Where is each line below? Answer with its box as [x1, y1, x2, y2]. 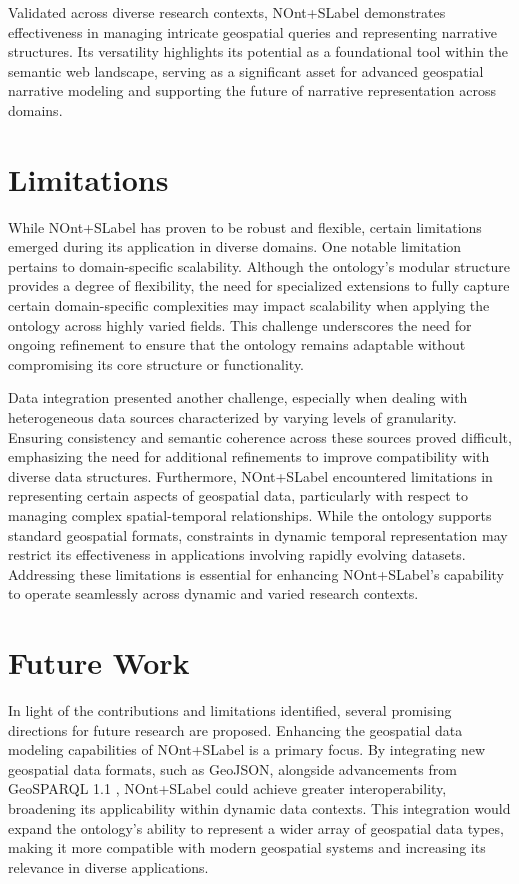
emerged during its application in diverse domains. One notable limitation [8, 236, 462, 257]
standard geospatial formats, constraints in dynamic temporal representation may [8, 524, 508, 545]
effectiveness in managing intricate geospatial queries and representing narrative [8, 21, 498, 42]
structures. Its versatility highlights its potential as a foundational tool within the [8, 41, 509, 62]
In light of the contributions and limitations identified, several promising [8, 700, 452, 721]
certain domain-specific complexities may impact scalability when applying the [8, 295, 490, 316]
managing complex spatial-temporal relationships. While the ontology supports [8, 505, 492, 525]
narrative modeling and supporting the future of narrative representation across [8, 80, 496, 101]
